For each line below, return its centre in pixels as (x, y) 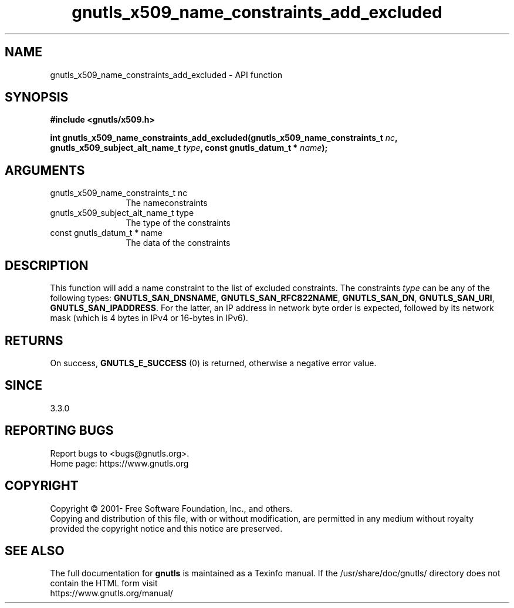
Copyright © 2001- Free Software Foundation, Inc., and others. (171, 508)
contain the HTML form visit (104, 583)
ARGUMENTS (45, 170)
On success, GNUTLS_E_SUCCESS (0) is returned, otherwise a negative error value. (213, 363)
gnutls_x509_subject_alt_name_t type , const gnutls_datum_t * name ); (189, 148)
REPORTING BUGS (59, 431)
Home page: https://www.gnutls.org (119, 463)
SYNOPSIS (37, 97)
